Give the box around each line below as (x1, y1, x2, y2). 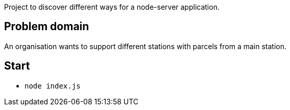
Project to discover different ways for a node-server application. (4, 3, 220, 11)
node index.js (25, 81, 81, 90)
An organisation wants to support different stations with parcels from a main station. (4, 41, 287, 51)
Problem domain (4, 20, 89, 33)
